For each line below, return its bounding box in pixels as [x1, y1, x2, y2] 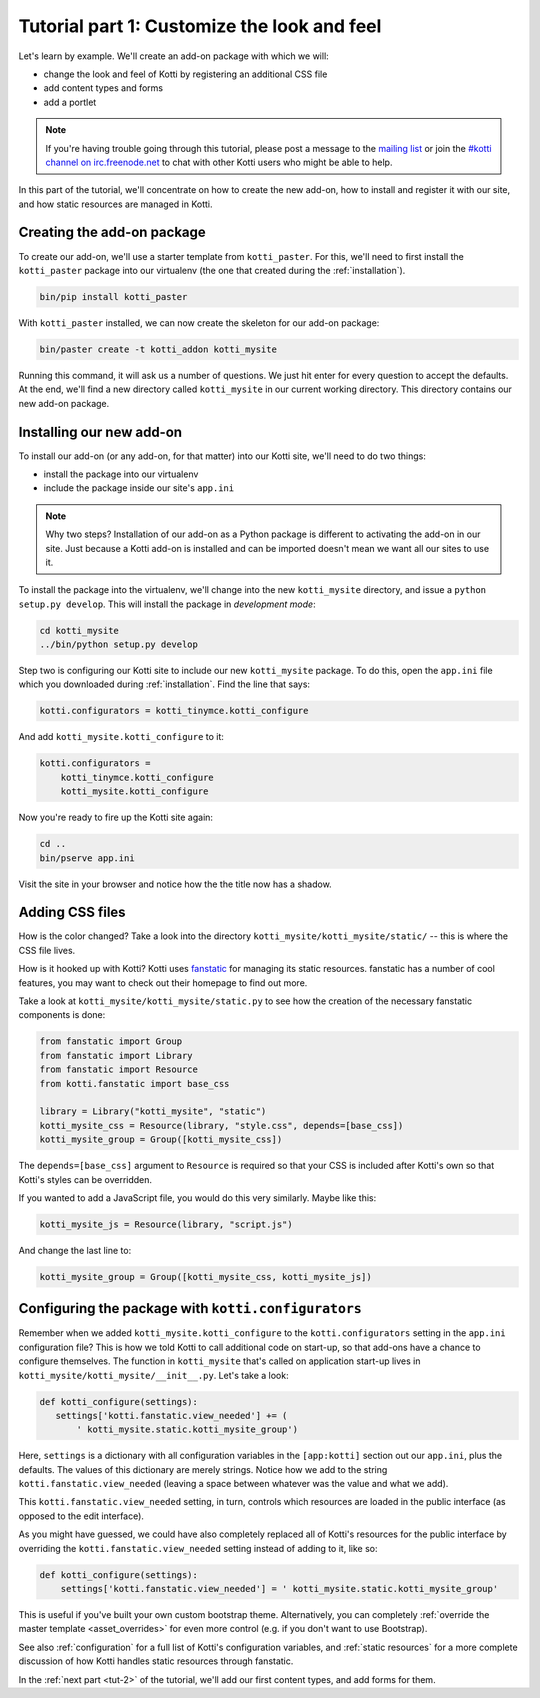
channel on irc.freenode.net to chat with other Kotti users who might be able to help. [45, 156, 393, 168]
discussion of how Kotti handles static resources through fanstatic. [18, 1655, 294, 1667]
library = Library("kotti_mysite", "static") [39, 1106, 267, 1117]
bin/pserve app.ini [39, 852, 135, 864]
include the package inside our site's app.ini [43, 482, 235, 494]
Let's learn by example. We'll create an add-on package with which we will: [18, 50, 329, 62]
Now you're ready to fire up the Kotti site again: [18, 811, 214, 824]
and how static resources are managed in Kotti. [18, 198, 213, 210]
